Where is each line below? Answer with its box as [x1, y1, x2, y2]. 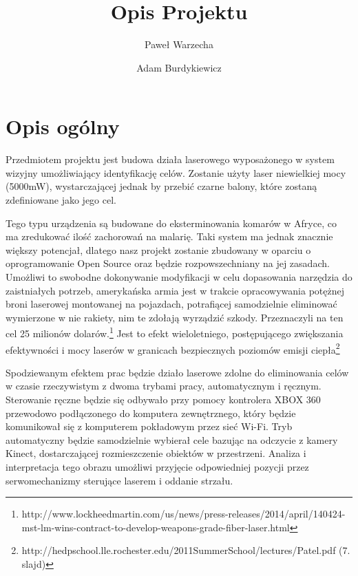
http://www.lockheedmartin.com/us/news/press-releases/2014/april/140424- [21, 506, 346, 521]
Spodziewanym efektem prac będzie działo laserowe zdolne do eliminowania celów [6, 365, 349, 379]
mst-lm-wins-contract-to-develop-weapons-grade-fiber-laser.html [21, 520, 290, 534]
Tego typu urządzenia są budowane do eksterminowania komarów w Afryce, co [6, 215, 337, 230]
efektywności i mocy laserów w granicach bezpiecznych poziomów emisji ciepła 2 [6, 340, 340, 356]
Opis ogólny [6, 112, 120, 140]
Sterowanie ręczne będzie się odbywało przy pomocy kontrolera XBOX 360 [6, 392, 321, 407]
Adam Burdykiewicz [136, 60, 222, 74]
